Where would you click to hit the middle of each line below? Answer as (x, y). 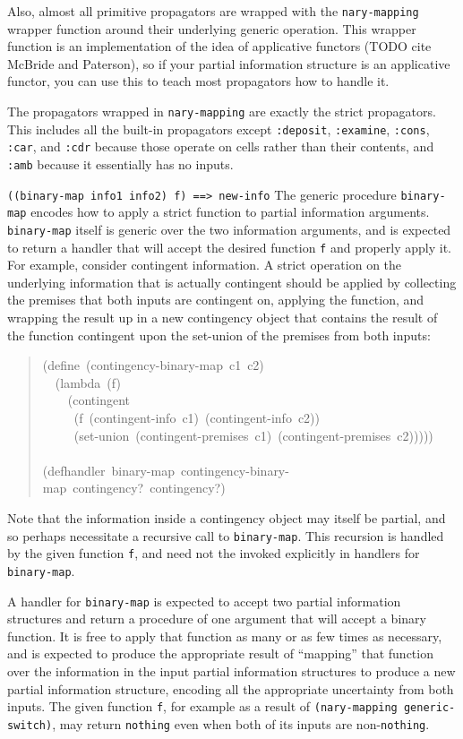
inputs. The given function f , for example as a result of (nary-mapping (202, 706)
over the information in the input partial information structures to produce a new (231, 671)
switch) (30, 725)
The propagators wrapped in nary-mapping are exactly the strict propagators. (222, 112)
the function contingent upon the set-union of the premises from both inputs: (219, 335)
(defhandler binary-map (108, 470)
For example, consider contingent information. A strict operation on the (205, 265)
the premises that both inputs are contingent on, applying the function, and (216, 300)
